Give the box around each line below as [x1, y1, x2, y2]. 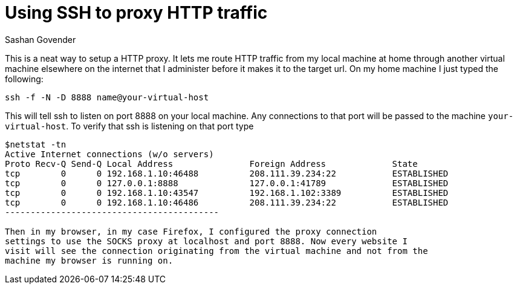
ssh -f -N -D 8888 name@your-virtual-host [5, 92, 209, 102]
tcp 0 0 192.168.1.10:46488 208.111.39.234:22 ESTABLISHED [5, 168, 449, 178]
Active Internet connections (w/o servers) [5, 149, 214, 159]
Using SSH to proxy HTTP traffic [5, 2, 268, 23]
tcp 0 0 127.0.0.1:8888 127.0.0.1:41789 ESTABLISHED [5, 178, 449, 188]
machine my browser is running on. [5, 255, 174, 265]
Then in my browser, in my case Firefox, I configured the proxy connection [5, 226, 377, 236]
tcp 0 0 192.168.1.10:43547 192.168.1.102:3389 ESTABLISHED [5, 187, 449, 198]
